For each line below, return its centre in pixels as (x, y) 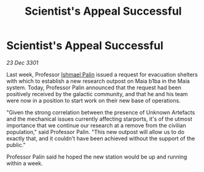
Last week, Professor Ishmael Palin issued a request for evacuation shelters (102, 74)
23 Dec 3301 (22, 62)
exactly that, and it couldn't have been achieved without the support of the (101, 138)
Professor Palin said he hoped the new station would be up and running (97, 157)
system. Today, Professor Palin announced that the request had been (94, 88)
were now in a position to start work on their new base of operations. (94, 100)
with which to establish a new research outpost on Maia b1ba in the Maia (98, 81)
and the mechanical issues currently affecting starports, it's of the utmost (99, 119)
